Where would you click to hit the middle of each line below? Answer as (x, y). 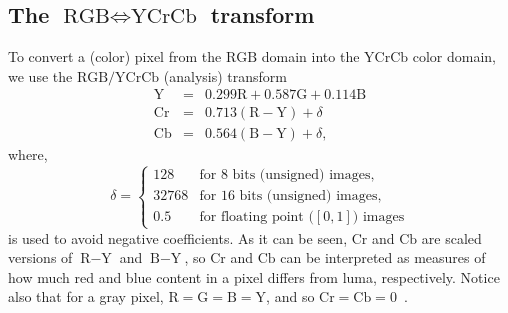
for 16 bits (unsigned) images (288, 196)
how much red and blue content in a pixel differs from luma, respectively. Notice (254, 276)
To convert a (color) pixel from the (115, 56)
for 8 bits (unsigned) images (285, 175)
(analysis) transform (225, 75)
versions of (40, 257)
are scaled (451, 237)
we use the (40, 75)
